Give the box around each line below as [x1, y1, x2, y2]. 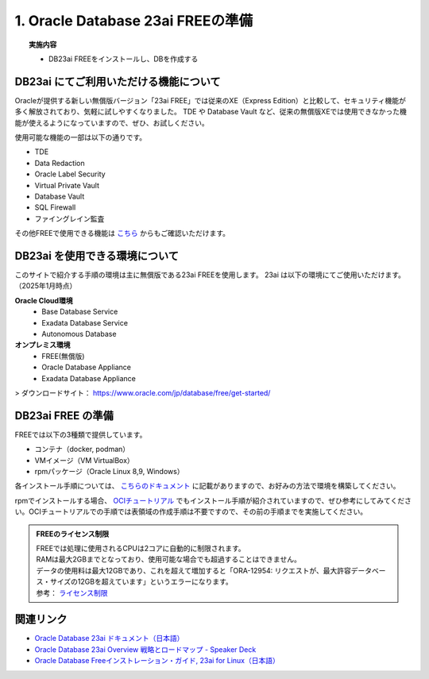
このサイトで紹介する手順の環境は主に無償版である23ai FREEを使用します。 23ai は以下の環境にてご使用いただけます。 [14, 270, 405, 280]
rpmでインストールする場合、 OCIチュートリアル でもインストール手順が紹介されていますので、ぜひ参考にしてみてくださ [14, 496, 412, 505]
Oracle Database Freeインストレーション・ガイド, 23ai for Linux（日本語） [34, 656, 280, 665]
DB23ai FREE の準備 [14, 409, 114, 422]
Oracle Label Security [34, 169, 106, 179]
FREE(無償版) [41, 351, 85, 361]
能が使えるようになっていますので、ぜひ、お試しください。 [14, 118, 210, 127]
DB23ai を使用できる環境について [14, 249, 179, 262]
